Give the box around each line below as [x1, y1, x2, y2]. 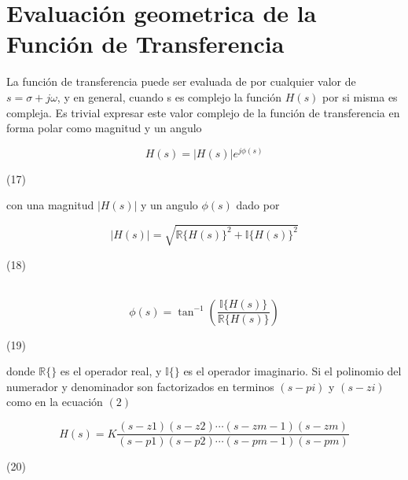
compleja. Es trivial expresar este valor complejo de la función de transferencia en [6, 104, 400, 120]
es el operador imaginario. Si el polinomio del [183, 363, 402, 379]
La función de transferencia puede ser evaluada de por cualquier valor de [6, 73, 356, 90]
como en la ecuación [6, 393, 103, 410]
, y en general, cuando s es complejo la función [57, 88, 282, 105]
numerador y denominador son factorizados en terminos [6, 378, 274, 394]
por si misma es [322, 88, 398, 105]
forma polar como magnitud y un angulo [6, 120, 202, 136]
